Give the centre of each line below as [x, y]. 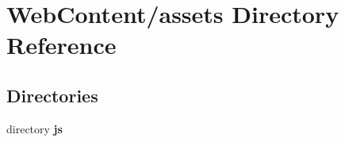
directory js [34, 128]
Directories [52, 95]
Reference [61, 45]
